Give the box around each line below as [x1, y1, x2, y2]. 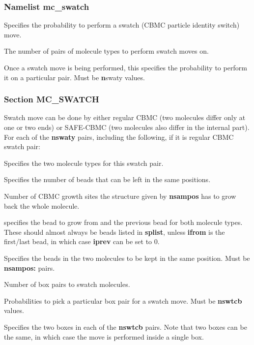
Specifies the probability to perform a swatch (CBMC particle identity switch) [4, 20, 240, 30]
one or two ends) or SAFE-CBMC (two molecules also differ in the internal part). [4, 122, 250, 132]
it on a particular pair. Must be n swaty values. [4, 72, 145, 82]
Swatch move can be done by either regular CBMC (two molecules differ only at [4, 112, 246, 123]
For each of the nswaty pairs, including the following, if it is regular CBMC [4, 131, 234, 142]
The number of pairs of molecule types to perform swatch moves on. [4, 46, 209, 56]
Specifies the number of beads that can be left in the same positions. [4, 174, 211, 185]
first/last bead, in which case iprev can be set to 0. [4, 236, 160, 247]
